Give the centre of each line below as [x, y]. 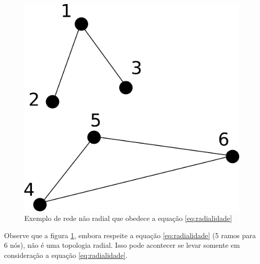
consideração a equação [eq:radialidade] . [66, 255]
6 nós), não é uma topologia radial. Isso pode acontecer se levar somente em [122, 245]
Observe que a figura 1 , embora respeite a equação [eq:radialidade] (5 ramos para [130, 235]
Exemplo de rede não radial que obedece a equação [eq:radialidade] [128, 218]
